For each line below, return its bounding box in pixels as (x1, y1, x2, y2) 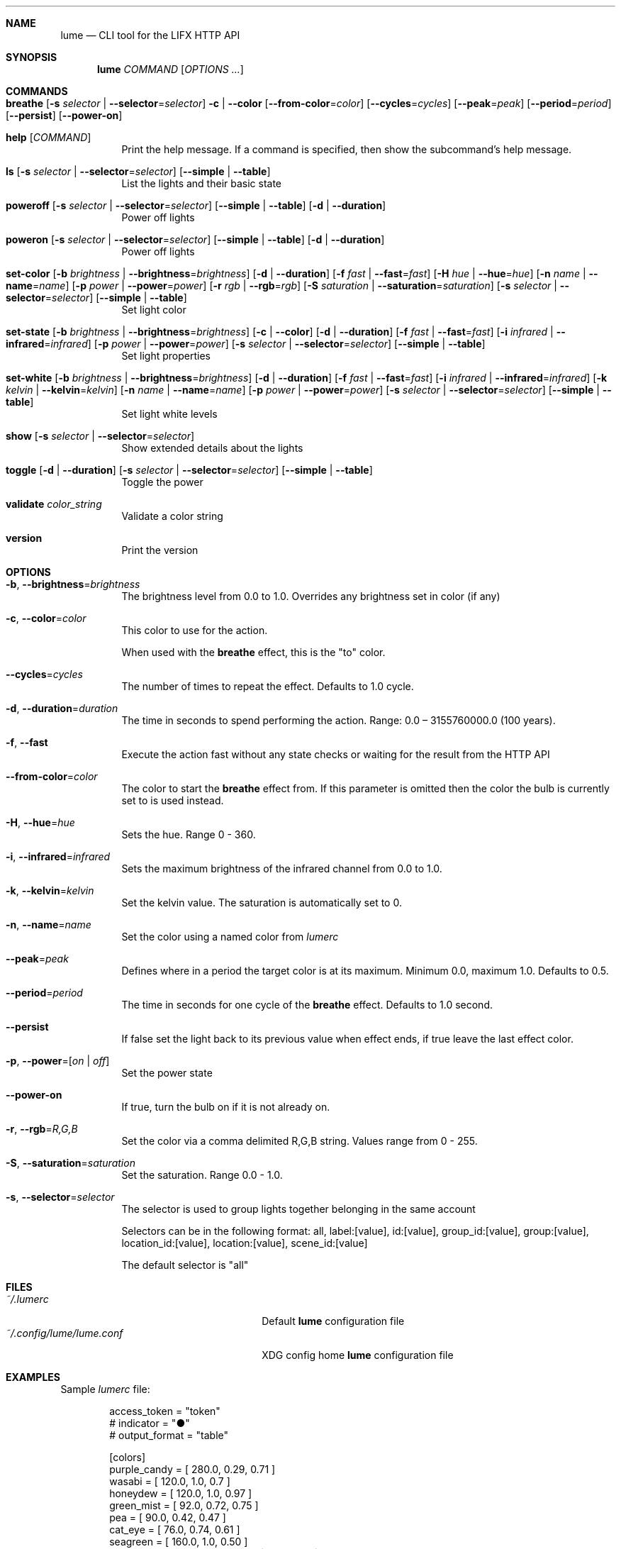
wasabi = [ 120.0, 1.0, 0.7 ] (109, 1475, 230, 1487)
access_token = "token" (109, 1405, 220, 1417)
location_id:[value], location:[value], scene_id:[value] (121, 1237, 368, 1249)
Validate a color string (121, 510, 223, 522)
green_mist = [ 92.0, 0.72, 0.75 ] (109, 1499, 259, 1511)
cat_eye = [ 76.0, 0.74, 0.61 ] (109, 1523, 240, 1536)
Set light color (121, 304, 186, 316)
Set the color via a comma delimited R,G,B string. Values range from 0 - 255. (121, 1135, 478, 1147)
